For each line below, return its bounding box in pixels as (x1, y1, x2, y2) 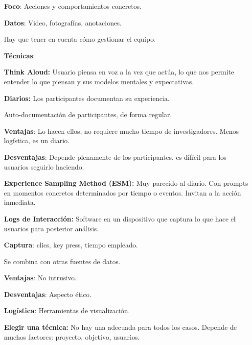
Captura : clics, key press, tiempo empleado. (4, 240, 138, 250)
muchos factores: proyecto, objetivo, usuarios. (4, 331, 140, 342)
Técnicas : (4, 50, 35, 60)
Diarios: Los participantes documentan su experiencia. (4, 93, 170, 103)
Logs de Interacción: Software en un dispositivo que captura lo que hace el (4, 213, 236, 223)
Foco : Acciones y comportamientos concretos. (4, 1, 142, 11)
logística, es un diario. (4, 135, 69, 146)
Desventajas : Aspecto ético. (4, 289, 92, 299)
